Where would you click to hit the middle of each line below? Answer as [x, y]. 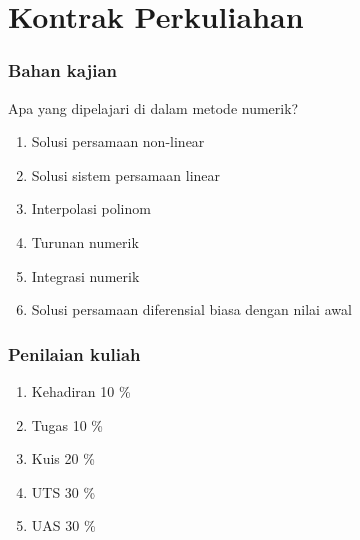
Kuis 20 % [63, 458]
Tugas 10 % [67, 424]
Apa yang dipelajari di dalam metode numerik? [153, 107]
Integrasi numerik [85, 275]
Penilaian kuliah [74, 353]
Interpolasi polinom [91, 208]
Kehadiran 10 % [81, 390]
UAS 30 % [63, 525]
